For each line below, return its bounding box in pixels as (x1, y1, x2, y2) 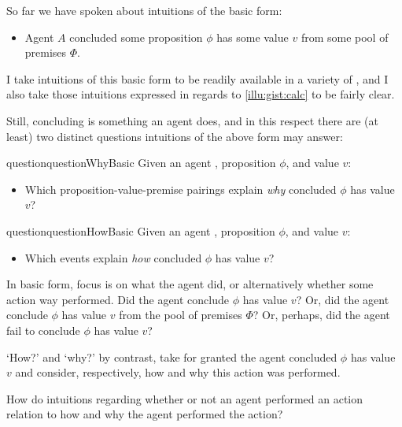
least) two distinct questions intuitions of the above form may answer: (6, 128, 343, 144)
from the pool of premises (119, 306, 242, 323)
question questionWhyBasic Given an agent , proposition (6, 154, 276, 171)
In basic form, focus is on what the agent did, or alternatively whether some (6, 276, 374, 292)
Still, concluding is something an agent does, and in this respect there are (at (6, 112, 379, 128)
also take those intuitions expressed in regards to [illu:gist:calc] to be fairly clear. (6, 86, 395, 102)
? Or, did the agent (296, 291, 389, 307)
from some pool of (301, 28, 389, 45)
